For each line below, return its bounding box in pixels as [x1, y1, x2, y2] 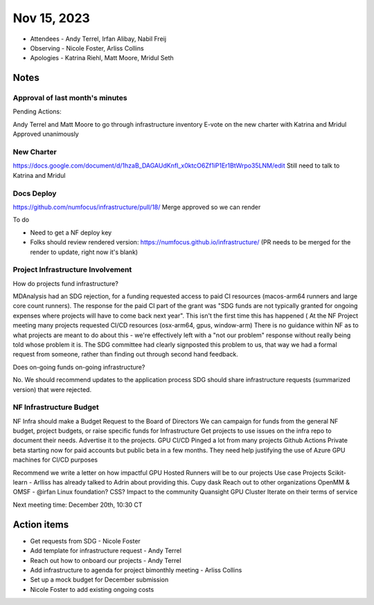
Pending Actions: [12, 107, 62, 116]
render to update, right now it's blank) [30, 248, 139, 256]
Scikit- [328, 468, 346, 477]
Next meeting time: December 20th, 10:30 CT [12, 500, 143, 509]
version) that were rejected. [12, 385, 92, 394]
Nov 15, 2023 [12, 10, 90, 26]
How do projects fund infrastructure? [12, 279, 119, 287]
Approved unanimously [12, 130, 79, 138]
